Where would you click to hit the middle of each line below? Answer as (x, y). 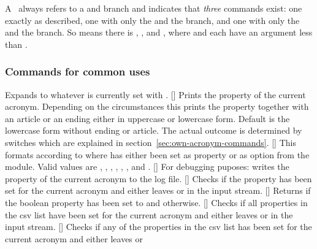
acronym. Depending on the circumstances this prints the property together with (157, 106)
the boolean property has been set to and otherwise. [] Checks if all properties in (156, 202)
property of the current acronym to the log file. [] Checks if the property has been (158, 178)
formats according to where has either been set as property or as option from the (157, 154)
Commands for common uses (78, 71)
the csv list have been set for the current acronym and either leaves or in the (149, 214)
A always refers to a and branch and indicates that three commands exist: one (154, 8)
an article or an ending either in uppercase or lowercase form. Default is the (147, 118)
